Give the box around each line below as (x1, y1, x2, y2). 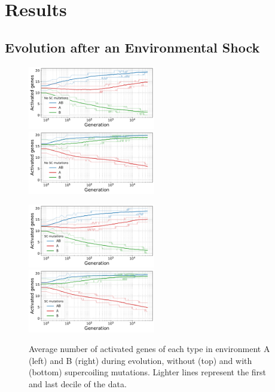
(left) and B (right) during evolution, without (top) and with (29, 354, 252, 366)
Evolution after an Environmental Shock (5, 38, 260, 56)
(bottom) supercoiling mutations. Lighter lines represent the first (29, 366, 267, 378)
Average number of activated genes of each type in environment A (29, 342, 270, 355)
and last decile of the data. (29, 377, 127, 390)
